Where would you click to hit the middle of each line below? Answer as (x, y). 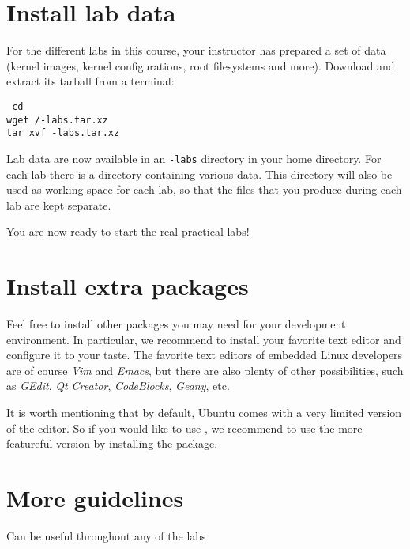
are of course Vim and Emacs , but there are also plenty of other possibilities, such (205, 370)
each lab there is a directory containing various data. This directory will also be (199, 174)
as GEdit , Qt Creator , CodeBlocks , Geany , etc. (118, 386)
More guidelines (95, 497)
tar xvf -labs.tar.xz (63, 133)
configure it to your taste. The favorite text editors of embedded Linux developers (205, 355)
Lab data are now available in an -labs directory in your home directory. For (194, 158)
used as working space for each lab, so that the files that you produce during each (204, 189)
